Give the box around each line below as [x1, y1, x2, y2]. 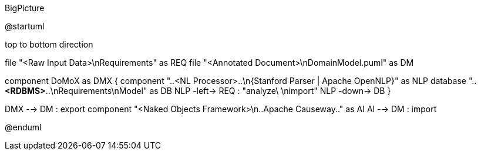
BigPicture [5, 3, 45, 13]
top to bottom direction [5, 39, 93, 49]
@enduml [5, 122, 42, 132]
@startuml [5, 21, 45, 31]
